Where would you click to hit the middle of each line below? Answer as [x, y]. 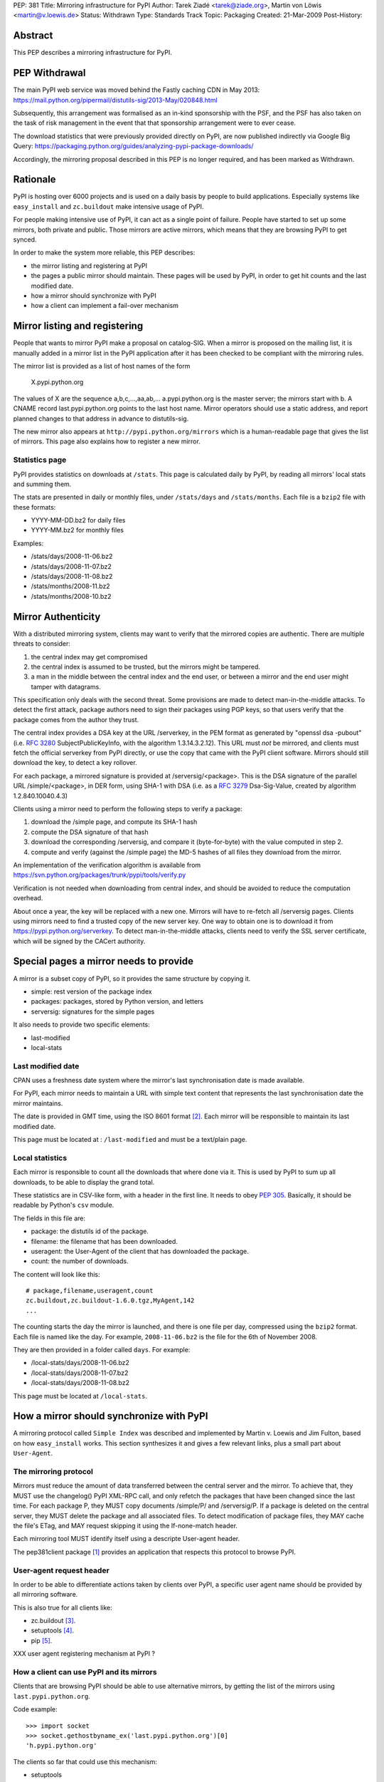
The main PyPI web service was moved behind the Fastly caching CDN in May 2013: [137, 90]
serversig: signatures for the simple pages [93, 1011]
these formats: [34, 507]
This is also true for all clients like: [63, 1607]
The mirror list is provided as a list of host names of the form [102, 366]
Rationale [34, 179]
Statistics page [40, 460]
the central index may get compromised [89, 656]
